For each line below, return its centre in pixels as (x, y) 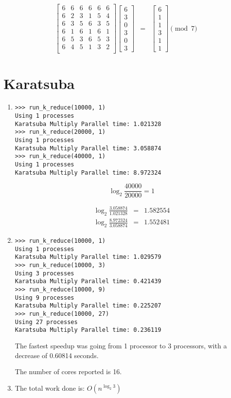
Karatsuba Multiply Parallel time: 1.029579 (88, 257)
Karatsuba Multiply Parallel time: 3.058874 (88, 148)
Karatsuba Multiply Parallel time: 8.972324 (88, 172)
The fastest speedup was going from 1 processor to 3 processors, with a (121, 345)
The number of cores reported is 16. (68, 371)
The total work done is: (50, 388)
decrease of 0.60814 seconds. (57, 355)
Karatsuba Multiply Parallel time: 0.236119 (88, 330)
